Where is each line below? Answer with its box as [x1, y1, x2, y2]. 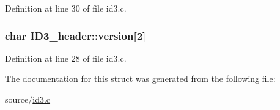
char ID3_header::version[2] [5, 28, 146, 43]
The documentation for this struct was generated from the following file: [5, 72, 276, 85]
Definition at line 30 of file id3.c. [5, 2, 127, 14]
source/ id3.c [5, 93, 51, 105]
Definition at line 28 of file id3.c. [5, 51, 127, 64]
